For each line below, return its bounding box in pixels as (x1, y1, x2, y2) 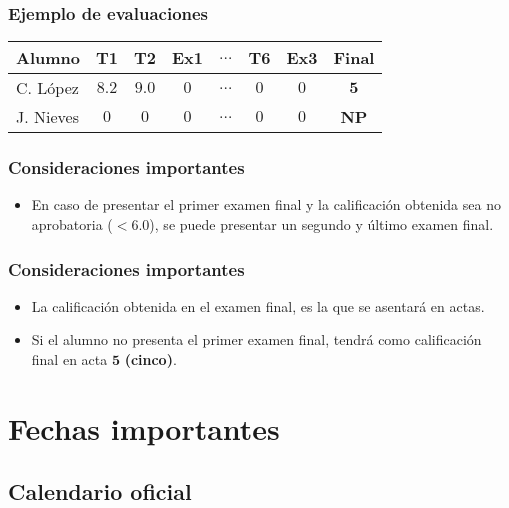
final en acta (31, 349, 108, 370)
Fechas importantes (8, 407, 280, 448)
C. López (16, 76, 79, 100)
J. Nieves (16, 105, 79, 129)
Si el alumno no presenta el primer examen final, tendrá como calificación (31, 329, 482, 350)
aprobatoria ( (31, 214, 113, 235)
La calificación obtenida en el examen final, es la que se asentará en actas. (31, 295, 485, 316)
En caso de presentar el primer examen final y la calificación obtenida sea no (31, 194, 501, 215)
